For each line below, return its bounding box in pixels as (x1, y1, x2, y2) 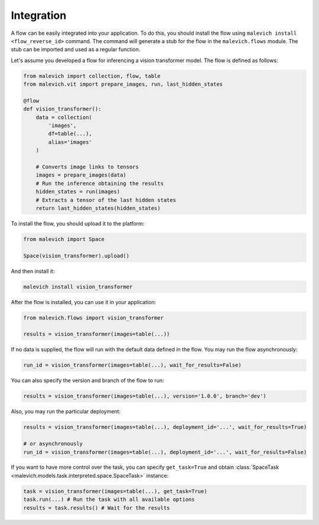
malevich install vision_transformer (23, 283, 133, 290)
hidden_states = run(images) (35, 188, 121, 195)
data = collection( (35, 114, 93, 120)
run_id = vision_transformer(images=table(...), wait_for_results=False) (23, 362, 242, 369)
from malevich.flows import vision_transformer (23, 314, 164, 321)
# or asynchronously (23, 441, 83, 447)
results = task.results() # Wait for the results (23, 504, 170, 511)
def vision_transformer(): (23, 106, 102, 112)
